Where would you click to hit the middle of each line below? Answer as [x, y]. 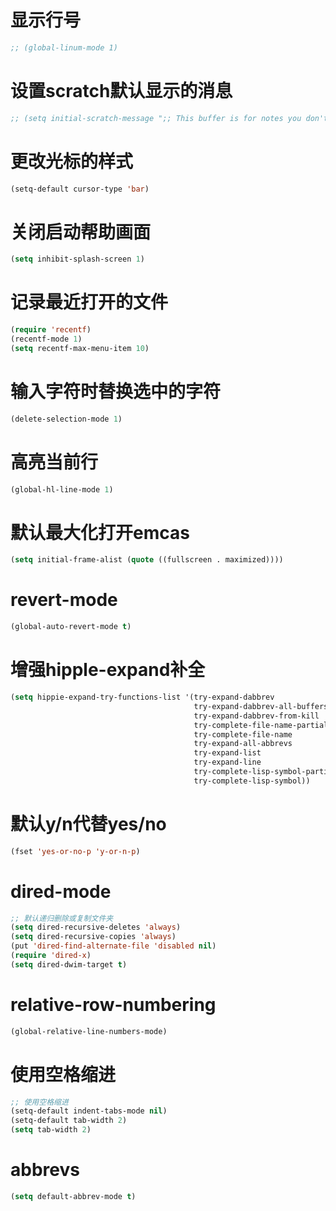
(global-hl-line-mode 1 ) [62, 489]
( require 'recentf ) [51, 330]
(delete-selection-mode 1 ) [66, 419]
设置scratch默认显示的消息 [121, 91]
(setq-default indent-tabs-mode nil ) [89, 1111]
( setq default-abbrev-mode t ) [73, 1196]
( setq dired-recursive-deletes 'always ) [96, 927]
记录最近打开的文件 [89, 302]
